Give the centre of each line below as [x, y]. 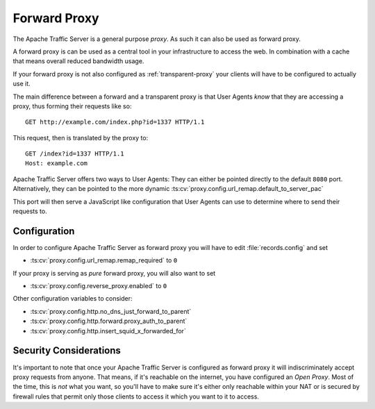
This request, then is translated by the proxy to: [81, 137]
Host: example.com [57, 164]
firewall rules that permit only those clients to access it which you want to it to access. [136, 397]
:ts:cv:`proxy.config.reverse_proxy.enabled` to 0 [99, 286]
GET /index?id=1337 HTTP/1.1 [75, 154]
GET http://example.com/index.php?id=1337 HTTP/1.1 [115, 122]
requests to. [30, 211]
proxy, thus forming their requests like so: [72, 106]
